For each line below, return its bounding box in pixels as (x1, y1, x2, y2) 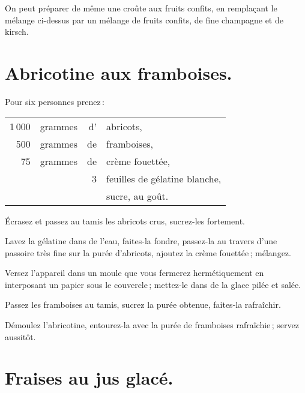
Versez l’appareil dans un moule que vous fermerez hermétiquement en (5, 266, 264, 279)
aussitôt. (5, 330, 36, 343)
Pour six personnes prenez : (5, 95, 104, 107)
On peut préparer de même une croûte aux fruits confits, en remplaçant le (5, 2, 277, 14)
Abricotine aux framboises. (5, 60, 232, 85)
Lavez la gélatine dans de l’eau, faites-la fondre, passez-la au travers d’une (5, 235, 277, 247)
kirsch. (5, 25, 29, 38)
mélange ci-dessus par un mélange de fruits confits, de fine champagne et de (5, 13, 283, 26)
